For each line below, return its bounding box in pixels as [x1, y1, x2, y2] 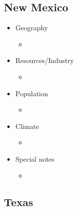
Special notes [15, 153, 55, 164]
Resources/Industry [15, 55, 74, 65]
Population [15, 88, 48, 98]
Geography [15, 22, 48, 33]
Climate [15, 121, 39, 131]
